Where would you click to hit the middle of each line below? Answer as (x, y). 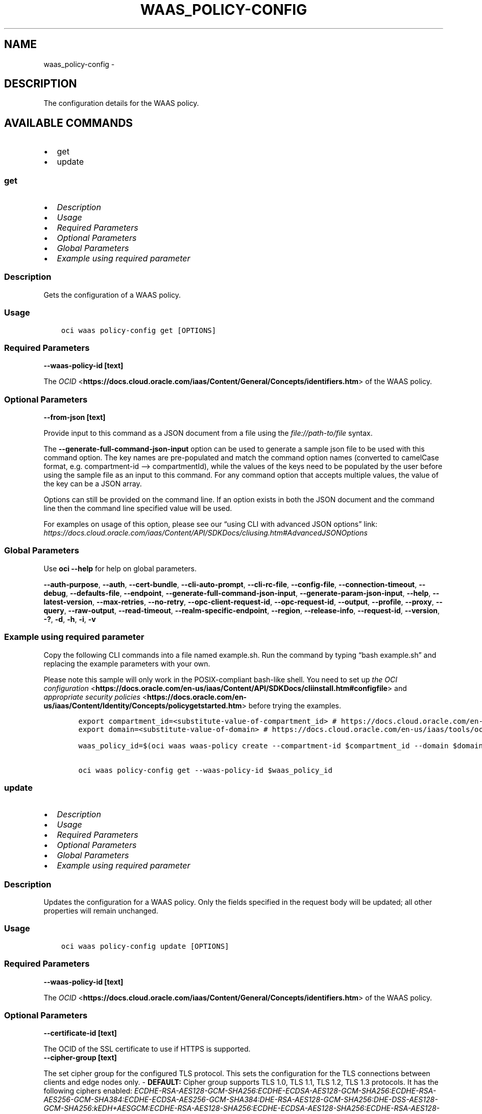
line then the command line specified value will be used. (138, 508)
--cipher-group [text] (80, 1058)
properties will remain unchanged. (101, 911)
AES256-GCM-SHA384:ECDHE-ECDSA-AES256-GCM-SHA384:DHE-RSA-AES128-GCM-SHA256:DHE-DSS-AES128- (241, 1100)
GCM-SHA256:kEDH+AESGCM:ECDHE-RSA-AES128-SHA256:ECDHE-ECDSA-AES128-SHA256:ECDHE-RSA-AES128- (242, 1108)
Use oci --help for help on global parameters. (120, 568)
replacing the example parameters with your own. (127, 663)
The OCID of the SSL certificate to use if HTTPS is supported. (147, 1049)
